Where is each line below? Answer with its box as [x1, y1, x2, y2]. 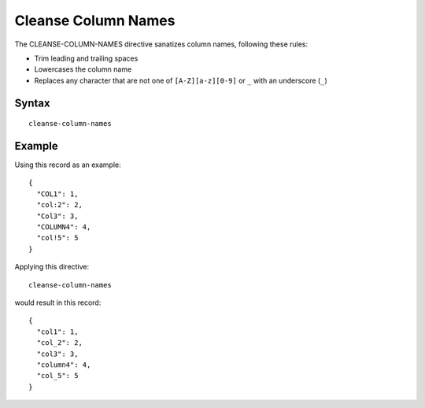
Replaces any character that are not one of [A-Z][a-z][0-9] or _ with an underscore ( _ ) [34, 76, 327, 85]
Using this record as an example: [14, 160, 121, 169]
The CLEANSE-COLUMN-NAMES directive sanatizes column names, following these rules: [14, 39, 309, 49]
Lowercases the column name [34, 65, 132, 74]
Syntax [14, 96, 50, 109]
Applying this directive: [14, 262, 90, 272]
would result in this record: [14, 298, 102, 307]
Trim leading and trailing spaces [34, 54, 139, 63]
